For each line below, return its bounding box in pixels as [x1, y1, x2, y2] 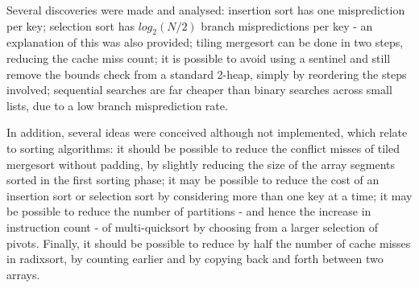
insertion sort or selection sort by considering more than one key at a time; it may [6, 187, 413, 204]
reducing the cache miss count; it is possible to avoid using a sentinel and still [6, 49, 391, 66]
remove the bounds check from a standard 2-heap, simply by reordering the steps [6, 65, 407, 82]
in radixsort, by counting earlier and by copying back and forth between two [6, 250, 384, 267]
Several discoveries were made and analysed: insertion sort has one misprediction [6, 2, 405, 18]
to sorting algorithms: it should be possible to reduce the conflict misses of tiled [6, 139, 400, 156]
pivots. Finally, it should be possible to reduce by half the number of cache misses [6, 234, 411, 251]
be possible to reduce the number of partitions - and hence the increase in [6, 203, 371, 220]
